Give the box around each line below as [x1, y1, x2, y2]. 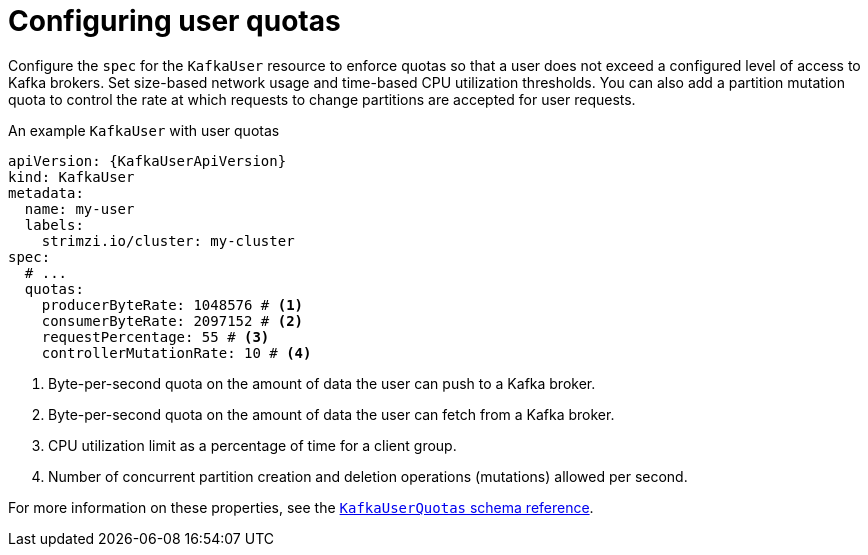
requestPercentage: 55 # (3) [41, 328, 270, 345]
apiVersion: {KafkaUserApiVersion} [8, 152, 287, 169]
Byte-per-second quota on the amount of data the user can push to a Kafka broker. [48, 374, 596, 392]
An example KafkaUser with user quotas [8, 121, 280, 139]
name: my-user [24, 200, 135, 217]
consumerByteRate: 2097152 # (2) [41, 312, 304, 329]
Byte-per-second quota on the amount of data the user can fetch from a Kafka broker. [48, 405, 615, 423]
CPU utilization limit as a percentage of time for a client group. [48, 436, 457, 454]
